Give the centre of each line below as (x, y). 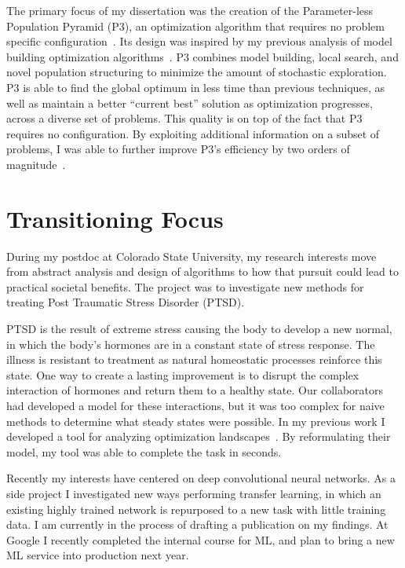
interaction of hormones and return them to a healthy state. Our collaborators (195, 390)
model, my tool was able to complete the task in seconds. (144, 451)
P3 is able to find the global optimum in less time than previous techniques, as (196, 87)
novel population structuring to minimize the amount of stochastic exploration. (197, 72)
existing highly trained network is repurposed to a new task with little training (196, 509)
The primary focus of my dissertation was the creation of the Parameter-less (190, 10)
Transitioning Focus (115, 218)
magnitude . (36, 164)
